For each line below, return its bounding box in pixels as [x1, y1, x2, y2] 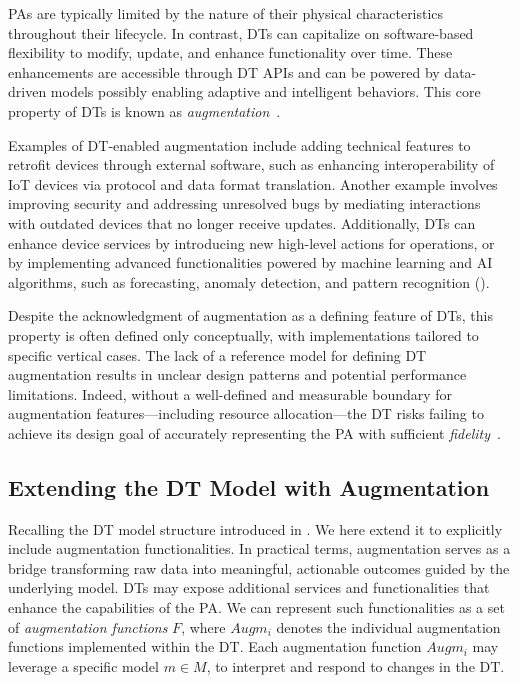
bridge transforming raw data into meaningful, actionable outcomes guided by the [8, 557, 510, 578]
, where [181, 616, 226, 637]
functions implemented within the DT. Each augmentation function [8, 636, 422, 657]
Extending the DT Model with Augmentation [8, 471, 490, 502]
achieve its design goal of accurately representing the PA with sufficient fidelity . [8, 422, 501, 443]
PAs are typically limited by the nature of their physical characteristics [8, 3, 444, 23]
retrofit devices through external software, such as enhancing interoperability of [8, 154, 495, 175]
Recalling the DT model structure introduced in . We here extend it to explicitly [8, 518, 503, 539]
